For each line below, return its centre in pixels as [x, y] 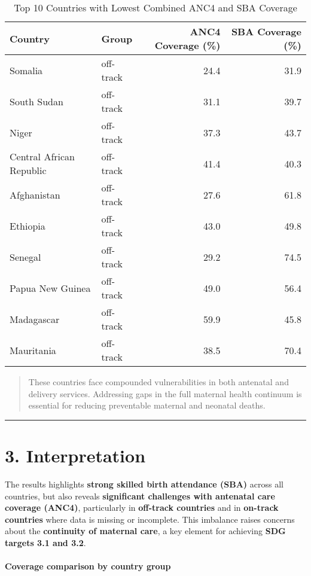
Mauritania [33, 350]
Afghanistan [35, 194]
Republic [28, 170]
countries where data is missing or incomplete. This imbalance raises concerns [150, 519]
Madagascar [35, 319]
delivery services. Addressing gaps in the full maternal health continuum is [165, 393]
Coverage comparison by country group [88, 566]
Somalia [26, 70]
